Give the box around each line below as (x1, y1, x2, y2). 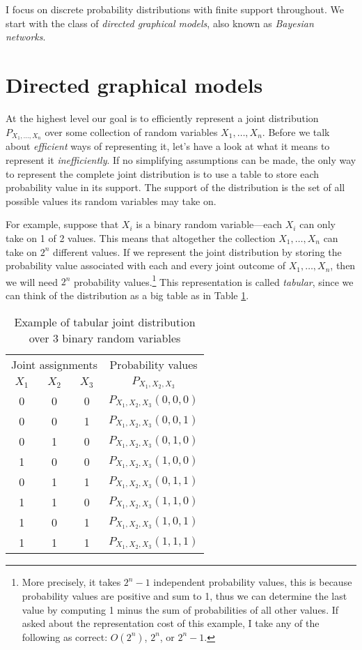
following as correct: (22, 629, 108, 644)
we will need (6, 274, 58, 289)
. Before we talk (262, 124, 330, 139)
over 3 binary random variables (29, 329, 181, 346)
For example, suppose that (6, 217, 119, 232)
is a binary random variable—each (136, 217, 283, 232)
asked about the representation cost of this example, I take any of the (22, 616, 320, 630)
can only (299, 217, 336, 232)
